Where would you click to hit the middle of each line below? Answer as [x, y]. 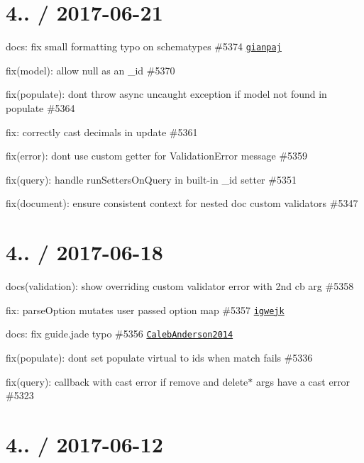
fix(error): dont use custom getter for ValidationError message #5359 [157, 156]
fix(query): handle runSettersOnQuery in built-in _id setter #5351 [151, 179]
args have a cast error [303, 381]
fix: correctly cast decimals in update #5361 [102, 132]
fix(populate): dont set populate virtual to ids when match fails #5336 [159, 357]
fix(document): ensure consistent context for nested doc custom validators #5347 [182, 203]
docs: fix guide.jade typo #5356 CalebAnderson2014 [120, 334]
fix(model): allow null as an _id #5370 [90, 70]
